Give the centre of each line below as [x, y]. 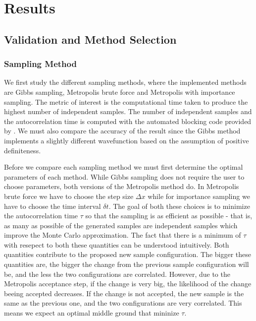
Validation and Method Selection [90, 39]
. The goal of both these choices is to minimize [179, 206]
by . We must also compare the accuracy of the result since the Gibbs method [122, 131]
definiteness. [23, 150]
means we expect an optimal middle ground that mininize [92, 313]
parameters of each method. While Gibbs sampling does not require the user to [124, 176]
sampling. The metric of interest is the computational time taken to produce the [126, 101]
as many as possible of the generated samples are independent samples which [121, 225]
